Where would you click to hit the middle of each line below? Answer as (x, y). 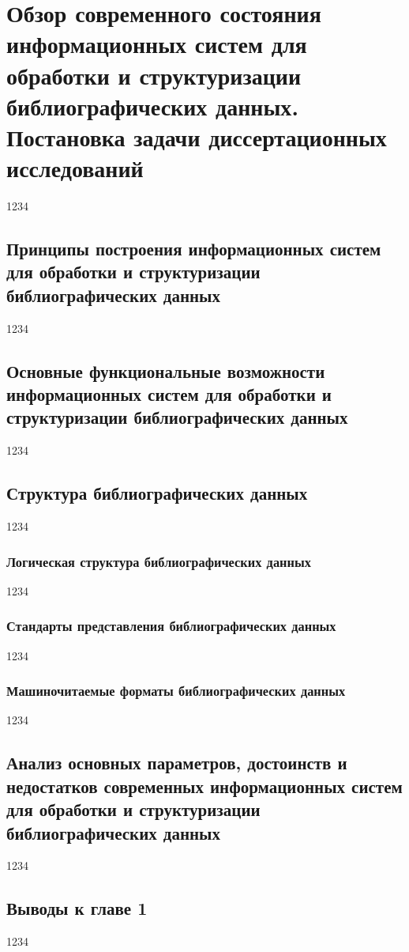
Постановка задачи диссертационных (197, 136)
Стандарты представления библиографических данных (171, 626)
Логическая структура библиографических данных (159, 561)
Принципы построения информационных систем (194, 249)
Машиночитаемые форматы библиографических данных (176, 691)
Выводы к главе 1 (77, 908)
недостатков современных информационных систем (204, 786)
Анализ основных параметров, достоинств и (177, 763)
